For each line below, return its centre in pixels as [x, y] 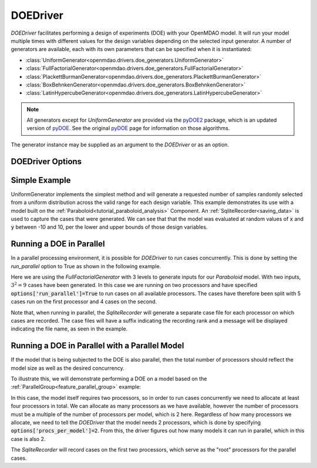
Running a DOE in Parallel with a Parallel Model [97, 346]
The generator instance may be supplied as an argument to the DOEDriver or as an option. [120, 145]
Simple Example [41, 180]
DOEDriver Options [46, 161]
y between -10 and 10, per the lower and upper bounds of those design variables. [109, 227]
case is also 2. [28, 439]
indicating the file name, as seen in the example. [69, 329]
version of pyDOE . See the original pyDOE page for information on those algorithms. [128, 128]
